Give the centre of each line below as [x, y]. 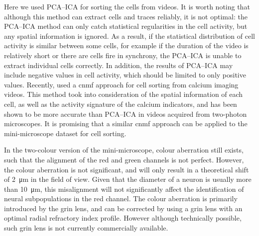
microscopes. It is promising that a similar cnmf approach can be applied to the [126, 123]
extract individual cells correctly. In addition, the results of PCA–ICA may [119, 65]
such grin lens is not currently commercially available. [86, 228]
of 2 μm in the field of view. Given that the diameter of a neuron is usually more [128, 179]
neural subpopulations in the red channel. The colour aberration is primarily [121, 198]
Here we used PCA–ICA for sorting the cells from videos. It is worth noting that [127, 6]
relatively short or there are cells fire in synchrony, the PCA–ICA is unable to [123, 55]
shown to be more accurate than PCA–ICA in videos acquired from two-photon [126, 114]
